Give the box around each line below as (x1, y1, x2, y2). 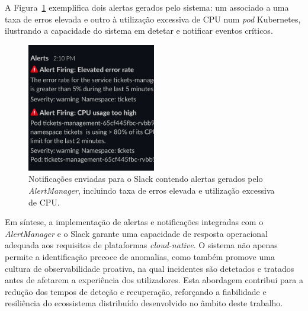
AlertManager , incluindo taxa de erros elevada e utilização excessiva (28, 184, 275, 196)
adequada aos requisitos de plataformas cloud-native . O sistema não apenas (5, 239, 278, 251)
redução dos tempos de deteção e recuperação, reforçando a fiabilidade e (5, 285, 267, 297)
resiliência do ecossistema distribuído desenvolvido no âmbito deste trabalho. (5, 297, 283, 309)
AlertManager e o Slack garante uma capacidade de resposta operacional (5, 227, 268, 239)
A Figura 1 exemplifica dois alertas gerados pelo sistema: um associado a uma (5, 1, 289, 13)
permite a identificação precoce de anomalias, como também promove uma (5, 250, 275, 262)
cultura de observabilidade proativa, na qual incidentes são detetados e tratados (5, 262, 294, 274)
